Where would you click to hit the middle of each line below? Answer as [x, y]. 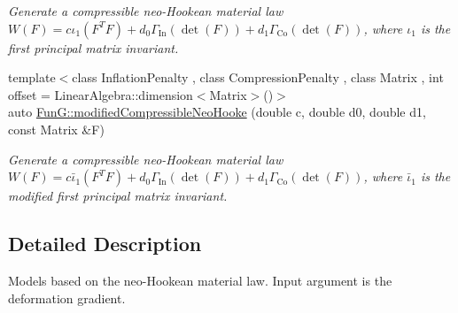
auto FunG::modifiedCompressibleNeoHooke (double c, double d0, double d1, [217, 112]
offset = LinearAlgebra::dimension [101, 94]
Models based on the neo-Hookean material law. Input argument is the [200, 280]
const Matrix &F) [56, 129]
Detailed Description [105, 244]
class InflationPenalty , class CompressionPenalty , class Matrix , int [258, 77]
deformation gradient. [67, 298]
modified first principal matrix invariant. [118, 196]
